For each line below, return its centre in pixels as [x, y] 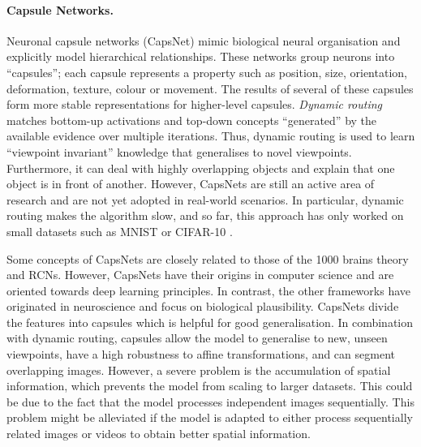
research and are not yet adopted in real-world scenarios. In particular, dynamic [205, 199]
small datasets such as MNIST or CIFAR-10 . [120, 231]
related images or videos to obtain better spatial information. [159, 434]
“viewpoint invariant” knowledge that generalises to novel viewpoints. [179, 151]
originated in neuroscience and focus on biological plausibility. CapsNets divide [203, 306]
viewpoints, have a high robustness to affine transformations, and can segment [201, 354]
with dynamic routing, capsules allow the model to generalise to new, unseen [197, 338]
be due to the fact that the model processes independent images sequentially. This [210, 401]
